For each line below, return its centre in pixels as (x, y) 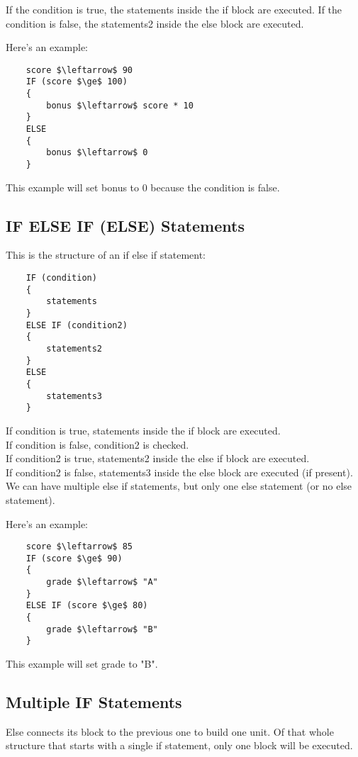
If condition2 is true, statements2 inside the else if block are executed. (158, 458)
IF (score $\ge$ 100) (77, 82)
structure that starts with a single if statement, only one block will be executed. (179, 745)
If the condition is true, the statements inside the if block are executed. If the (174, 9)
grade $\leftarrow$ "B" (102, 629)
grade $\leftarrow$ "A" (102, 582)
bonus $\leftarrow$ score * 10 (120, 105)
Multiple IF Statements (94, 702)
